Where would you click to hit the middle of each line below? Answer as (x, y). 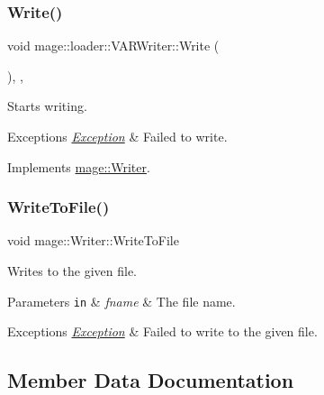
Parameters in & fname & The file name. (121, 301)
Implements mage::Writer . (79, 166)
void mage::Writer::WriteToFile (93, 240)
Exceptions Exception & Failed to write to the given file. (162, 331)
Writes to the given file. (72, 271)
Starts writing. (47, 106)
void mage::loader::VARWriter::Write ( (113, 46)
